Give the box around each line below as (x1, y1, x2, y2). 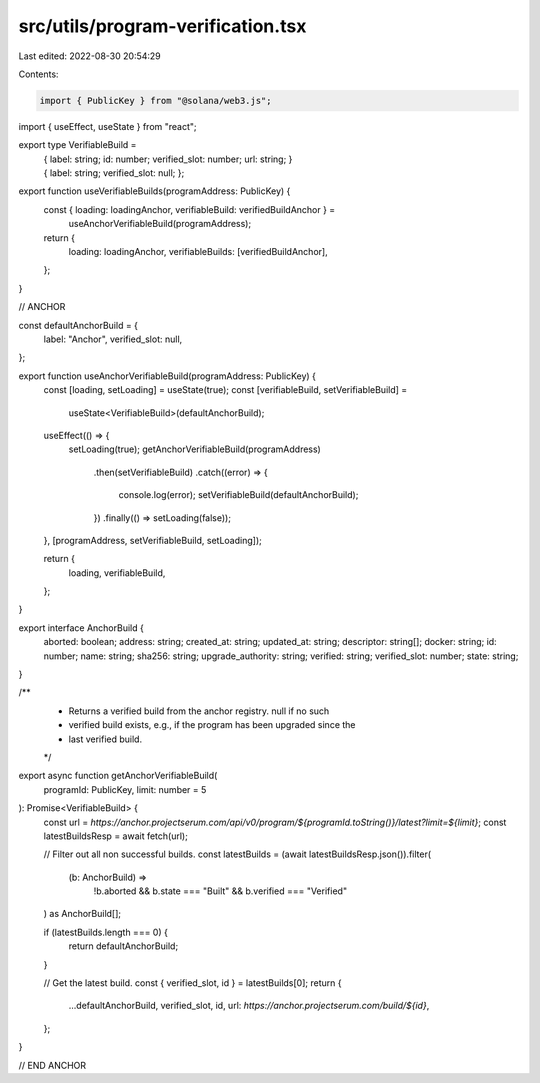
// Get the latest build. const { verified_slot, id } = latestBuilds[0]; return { (43, 977, 342, 989)
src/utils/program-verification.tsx (18, 15, 307, 37)
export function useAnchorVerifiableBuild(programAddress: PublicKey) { (18, 370, 317, 382)
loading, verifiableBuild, (68, 566, 166, 579)
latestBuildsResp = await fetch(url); (43, 830, 189, 842)
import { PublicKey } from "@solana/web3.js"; (39, 95, 272, 106)
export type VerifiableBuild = (18, 139, 137, 151)
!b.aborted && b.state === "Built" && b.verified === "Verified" (93, 885, 348, 897)
